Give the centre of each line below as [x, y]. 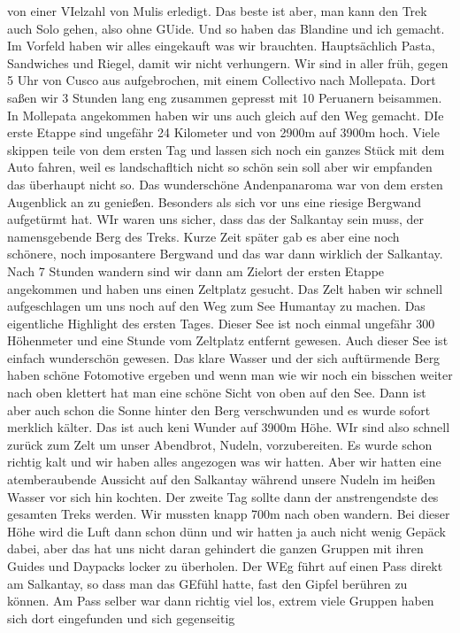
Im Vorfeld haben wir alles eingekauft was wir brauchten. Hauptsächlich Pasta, [221, 46]
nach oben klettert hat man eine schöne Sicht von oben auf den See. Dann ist [217, 393]
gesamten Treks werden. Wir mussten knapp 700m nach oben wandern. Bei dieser [229, 514]
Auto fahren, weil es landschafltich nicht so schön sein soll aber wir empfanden [220, 167]
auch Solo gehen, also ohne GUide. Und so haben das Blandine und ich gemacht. [226, 28]
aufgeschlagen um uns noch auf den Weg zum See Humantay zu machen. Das [216, 306]
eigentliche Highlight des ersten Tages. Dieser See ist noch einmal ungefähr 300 [221, 323]
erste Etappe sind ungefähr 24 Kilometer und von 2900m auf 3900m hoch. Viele [223, 132]
